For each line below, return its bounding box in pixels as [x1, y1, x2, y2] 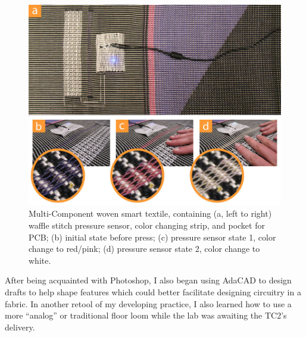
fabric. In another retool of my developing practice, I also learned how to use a [5, 297, 292, 310]
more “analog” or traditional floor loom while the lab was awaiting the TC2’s [5, 309, 287, 322]
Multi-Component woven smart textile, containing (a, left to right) [29, 207, 272, 220]
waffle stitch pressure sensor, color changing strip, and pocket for [29, 219, 265, 232]
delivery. [5, 320, 35, 333]
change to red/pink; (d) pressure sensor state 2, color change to [29, 242, 260, 255]
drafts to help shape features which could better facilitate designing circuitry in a [5, 286, 301, 298]
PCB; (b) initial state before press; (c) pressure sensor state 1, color [29, 230, 276, 243]
